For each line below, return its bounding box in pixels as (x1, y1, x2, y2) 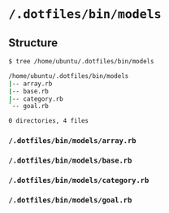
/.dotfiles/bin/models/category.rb (8, 176, 149, 185)
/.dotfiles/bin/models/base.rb (8, 155, 132, 165)
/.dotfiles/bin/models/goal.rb (8, 195, 132, 205)
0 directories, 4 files (8, 117, 89, 125)
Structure (8, 36, 58, 50)
